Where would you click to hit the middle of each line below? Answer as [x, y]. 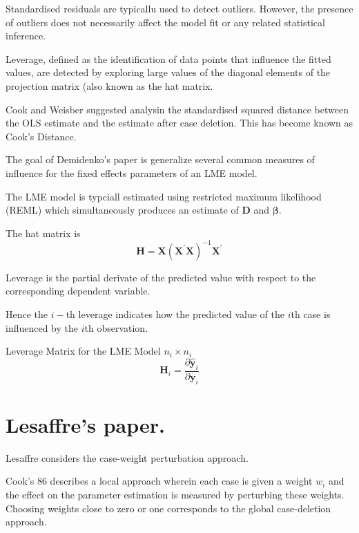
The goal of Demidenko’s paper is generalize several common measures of [160, 159]
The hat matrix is [43, 233]
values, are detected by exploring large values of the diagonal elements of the [168, 72]
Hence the [27, 314]
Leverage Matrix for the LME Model [83, 351]
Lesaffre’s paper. [85, 424]
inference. [26, 36]
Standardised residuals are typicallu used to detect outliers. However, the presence [179, 8]
